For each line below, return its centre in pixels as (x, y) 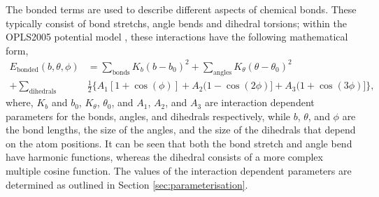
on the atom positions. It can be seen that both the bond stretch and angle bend (179, 143)
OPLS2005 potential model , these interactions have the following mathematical (177, 37)
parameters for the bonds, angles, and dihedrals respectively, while (148, 116)
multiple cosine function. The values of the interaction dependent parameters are (179, 171)
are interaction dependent (259, 102)
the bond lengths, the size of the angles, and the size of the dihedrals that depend (181, 130)
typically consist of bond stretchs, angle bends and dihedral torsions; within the (176, 23)
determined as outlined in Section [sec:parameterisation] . (127, 184)
